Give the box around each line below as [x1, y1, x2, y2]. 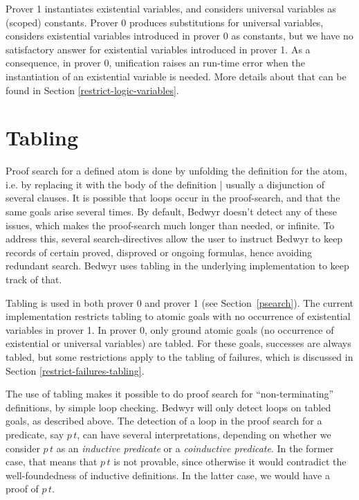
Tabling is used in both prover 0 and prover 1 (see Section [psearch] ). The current [6, 295, 354, 310]
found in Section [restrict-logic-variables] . [6, 82, 179, 97]
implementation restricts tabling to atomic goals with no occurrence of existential [6, 309, 351, 323]
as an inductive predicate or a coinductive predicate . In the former [56, 440, 334, 455]
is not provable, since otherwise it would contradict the [113, 454, 347, 469]
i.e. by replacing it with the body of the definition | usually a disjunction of [6, 177, 325, 191]
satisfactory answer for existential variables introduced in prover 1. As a [6, 42, 311, 56]
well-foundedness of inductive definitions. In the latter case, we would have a [6, 467, 330, 482]
